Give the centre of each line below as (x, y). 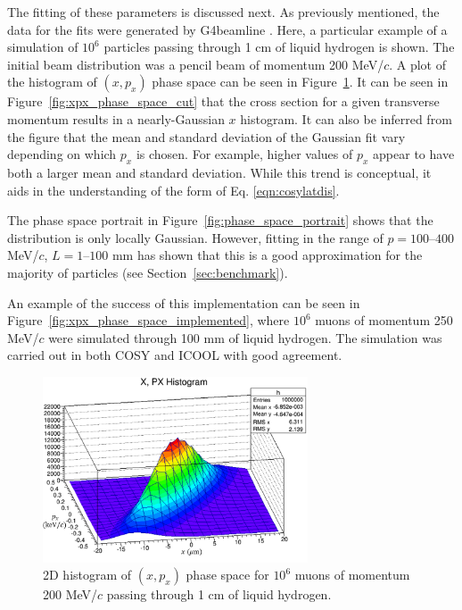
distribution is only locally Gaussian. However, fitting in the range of (195, 237)
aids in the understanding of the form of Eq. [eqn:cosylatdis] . (173, 190)
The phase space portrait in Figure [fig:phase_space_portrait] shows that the (220, 220)
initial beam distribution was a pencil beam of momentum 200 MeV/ (196, 64)
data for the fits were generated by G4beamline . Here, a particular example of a (227, 29)
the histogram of (52, 82)
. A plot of (417, 64)
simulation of (43, 47)
